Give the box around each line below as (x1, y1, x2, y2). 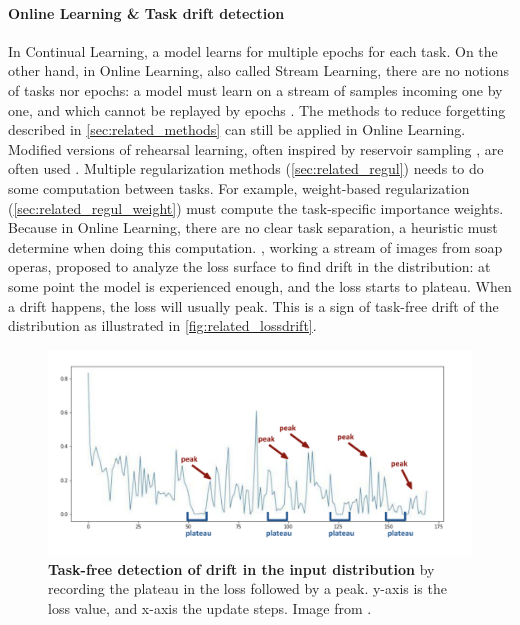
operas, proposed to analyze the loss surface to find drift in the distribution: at (8, 256, 491, 277)
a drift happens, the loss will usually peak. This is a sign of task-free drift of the (8, 295, 499, 316)
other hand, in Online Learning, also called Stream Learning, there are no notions (8, 60, 509, 81)
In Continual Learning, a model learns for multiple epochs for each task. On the (8, 40, 498, 61)
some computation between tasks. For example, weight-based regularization (8, 177, 470, 198)
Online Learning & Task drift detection (8, 2, 285, 23)
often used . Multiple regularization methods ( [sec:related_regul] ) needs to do (8, 158, 484, 179)
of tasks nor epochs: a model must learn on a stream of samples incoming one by (8, 79, 503, 100)
